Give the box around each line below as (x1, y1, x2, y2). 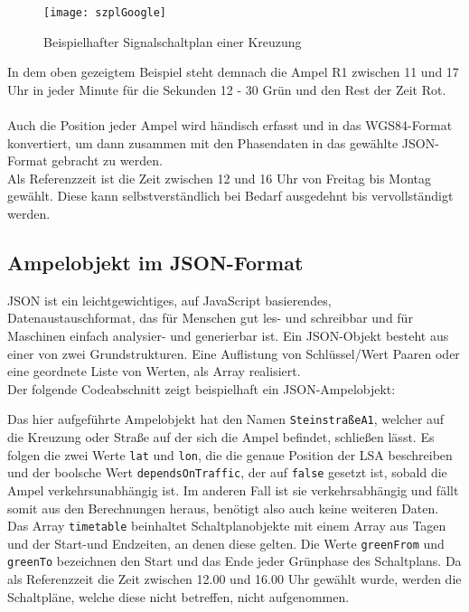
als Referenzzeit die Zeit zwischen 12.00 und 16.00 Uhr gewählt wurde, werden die (7, 570, 462, 588)
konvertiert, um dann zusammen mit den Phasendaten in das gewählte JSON (7, 133, 436, 152)
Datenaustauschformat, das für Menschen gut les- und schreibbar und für (7, 308, 413, 327)
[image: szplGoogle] (43, 6, 167, 19)
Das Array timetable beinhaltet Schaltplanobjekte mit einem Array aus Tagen (7, 516, 446, 535)
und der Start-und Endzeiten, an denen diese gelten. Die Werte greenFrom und (7, 533, 445, 552)
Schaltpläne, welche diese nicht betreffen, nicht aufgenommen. (7, 587, 350, 606)
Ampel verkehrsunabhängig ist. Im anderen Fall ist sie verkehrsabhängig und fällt (7, 480, 459, 499)
